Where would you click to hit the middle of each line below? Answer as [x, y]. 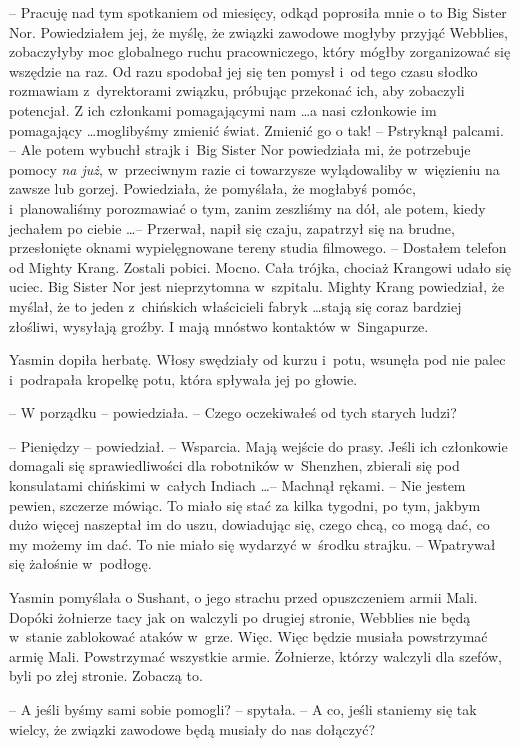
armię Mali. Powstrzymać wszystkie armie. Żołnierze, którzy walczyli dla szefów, [255, 655]
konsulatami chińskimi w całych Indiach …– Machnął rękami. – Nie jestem [237, 485]
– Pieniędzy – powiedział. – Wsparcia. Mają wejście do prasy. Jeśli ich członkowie [258, 445]
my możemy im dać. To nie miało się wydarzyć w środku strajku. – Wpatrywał [252, 543]
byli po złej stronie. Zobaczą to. [106, 675]
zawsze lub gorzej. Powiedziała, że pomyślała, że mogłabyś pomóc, [212, 188]
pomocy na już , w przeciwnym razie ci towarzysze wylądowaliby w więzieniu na [254, 168]
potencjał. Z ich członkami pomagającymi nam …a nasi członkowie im [223, 109]
